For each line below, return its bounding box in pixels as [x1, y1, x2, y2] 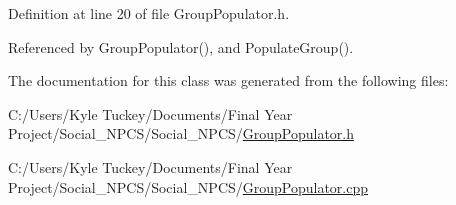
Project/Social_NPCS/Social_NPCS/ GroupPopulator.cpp [8, 176, 369, 197]
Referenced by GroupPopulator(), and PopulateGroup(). [8, 36, 354, 57]
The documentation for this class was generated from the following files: [8, 70, 449, 91]
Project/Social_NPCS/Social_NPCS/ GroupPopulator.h [8, 123, 355, 144]
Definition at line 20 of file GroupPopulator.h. [8, 3, 290, 23]
